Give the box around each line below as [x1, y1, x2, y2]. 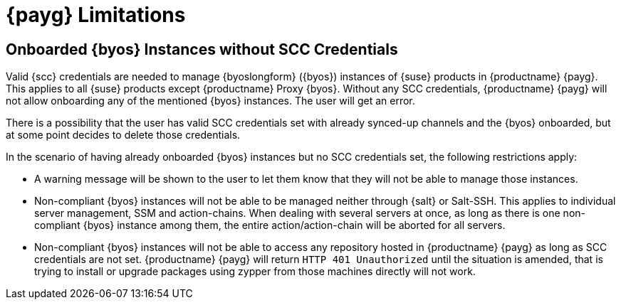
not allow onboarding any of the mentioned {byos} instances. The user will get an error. [6, 95, 415, 107]
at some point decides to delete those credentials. [6, 129, 241, 141]
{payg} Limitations [6, 3, 186, 27]
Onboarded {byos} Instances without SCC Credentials [6, 40, 398, 58]
